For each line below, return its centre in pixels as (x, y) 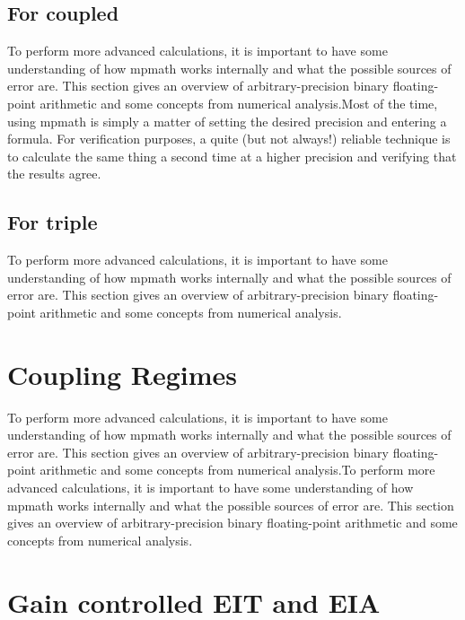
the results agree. (54, 174)
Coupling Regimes (122, 374)
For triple (53, 222)
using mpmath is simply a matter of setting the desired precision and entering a (227, 121)
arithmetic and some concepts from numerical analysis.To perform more (237, 470)
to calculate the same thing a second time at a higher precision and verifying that (232, 156)
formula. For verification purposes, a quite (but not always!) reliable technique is (229, 139)
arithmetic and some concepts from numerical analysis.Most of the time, (239, 103)
